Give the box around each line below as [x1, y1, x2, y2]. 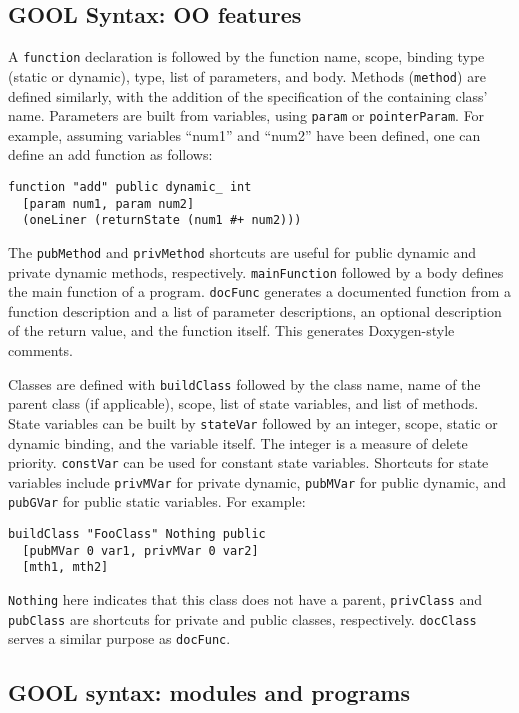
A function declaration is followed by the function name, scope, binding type [8, 46, 485, 67]
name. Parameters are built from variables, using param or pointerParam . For [8, 105, 485, 126]
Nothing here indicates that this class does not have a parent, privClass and [8, 589, 482, 610]
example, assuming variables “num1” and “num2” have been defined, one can [8, 124, 481, 145]
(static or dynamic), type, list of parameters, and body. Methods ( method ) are [8, 65, 486, 86]
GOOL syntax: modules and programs [8, 677, 411, 708]
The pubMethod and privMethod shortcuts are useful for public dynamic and [8, 241, 477, 262]
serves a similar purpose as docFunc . [8, 628, 231, 649]
